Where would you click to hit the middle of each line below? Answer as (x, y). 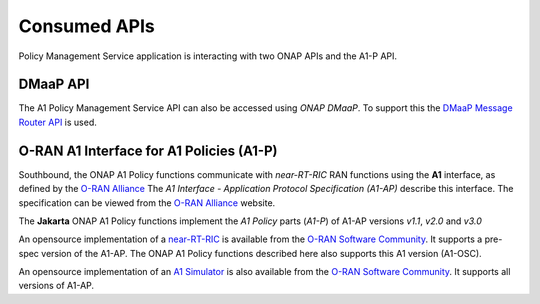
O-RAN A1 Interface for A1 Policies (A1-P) (148, 150)
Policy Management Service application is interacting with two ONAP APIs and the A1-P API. (208, 56)
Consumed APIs (86, 26)
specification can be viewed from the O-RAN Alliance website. (147, 202)
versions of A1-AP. (56, 286)
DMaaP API (54, 84)
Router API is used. (57, 122)
